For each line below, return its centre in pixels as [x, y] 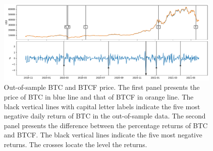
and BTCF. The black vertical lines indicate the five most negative [103, 135]
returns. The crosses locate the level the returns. [76, 144]
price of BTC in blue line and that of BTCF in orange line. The [99, 96]
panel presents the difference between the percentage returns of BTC [106, 125]
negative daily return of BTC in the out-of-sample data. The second [105, 116]
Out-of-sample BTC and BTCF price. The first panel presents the [102, 87]
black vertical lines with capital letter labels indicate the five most [102, 106]
